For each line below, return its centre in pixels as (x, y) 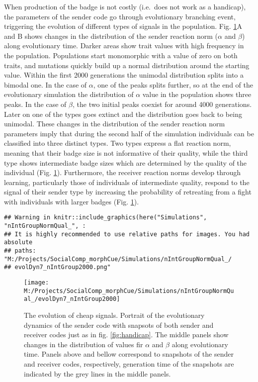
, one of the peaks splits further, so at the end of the (173, 84)
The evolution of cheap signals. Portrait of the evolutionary (114, 315)
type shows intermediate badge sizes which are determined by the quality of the (126, 162)
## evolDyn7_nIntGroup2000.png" (57, 267)
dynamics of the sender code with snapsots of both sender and (119, 325)
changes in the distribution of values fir (84, 344)
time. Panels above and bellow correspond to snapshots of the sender (129, 354)
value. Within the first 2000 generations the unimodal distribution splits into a (124, 75)
